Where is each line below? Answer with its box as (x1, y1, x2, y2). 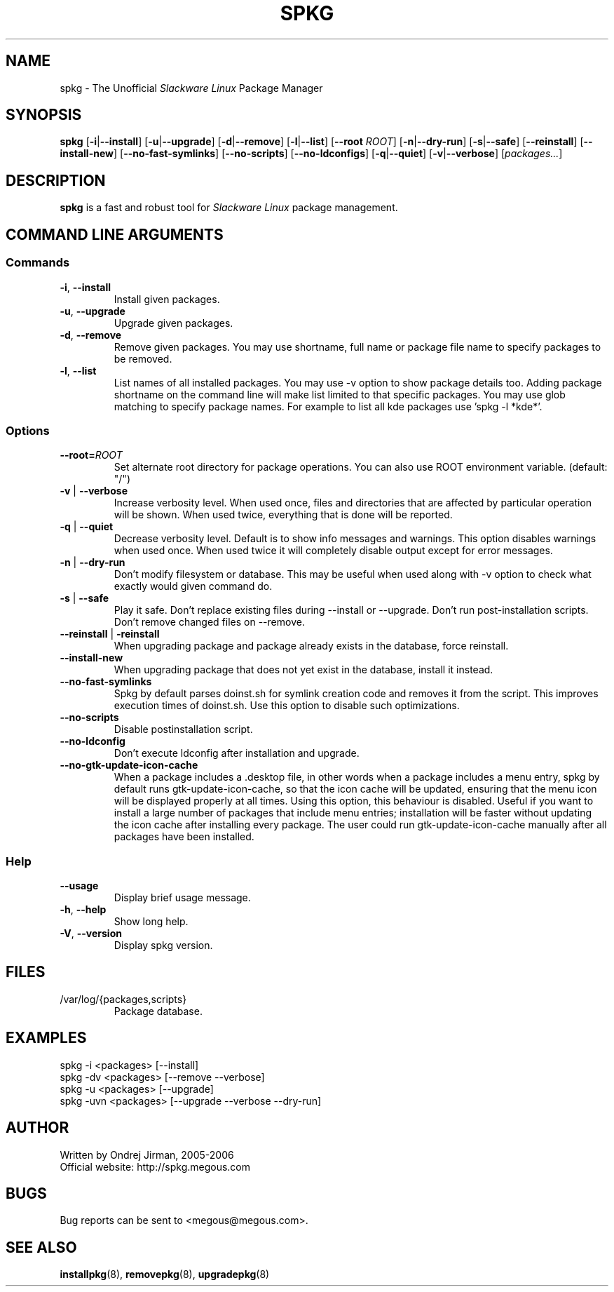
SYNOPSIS (6, 106, 82, 124)
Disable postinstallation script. (114, 723, 253, 736)
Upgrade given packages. (114, 316, 233, 329)
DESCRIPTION (6, 171, 106, 189)
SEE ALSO (6, 1238, 77, 1256)
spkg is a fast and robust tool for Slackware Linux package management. (60, 201, 398, 214)
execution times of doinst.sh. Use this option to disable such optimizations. (114, 699, 460, 712)
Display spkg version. (114, 939, 213, 951)
